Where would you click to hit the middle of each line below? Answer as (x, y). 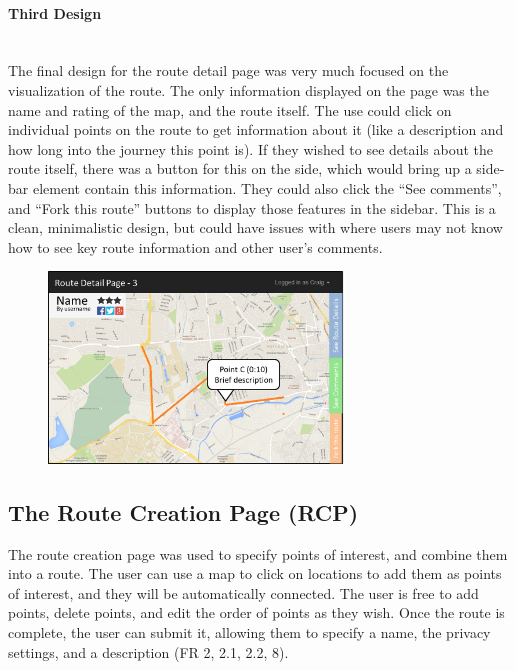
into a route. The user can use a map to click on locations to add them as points (255, 573)
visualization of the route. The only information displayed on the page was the (248, 89)
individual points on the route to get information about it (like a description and (256, 129)
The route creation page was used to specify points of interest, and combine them (258, 553)
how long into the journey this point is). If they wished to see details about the (250, 148)
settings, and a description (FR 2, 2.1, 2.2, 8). (148, 651)
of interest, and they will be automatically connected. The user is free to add (243, 592)
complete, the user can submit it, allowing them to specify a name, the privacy (249, 631)
